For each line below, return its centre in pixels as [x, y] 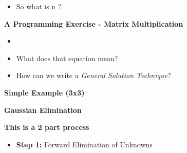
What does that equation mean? [67, 58]
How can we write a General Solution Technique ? [93, 75]
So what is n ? [39, 6]
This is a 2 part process [47, 127]
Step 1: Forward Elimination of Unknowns [84, 144]
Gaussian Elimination [43, 110]
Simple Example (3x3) [44, 92]
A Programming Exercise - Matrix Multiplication [94, 23]
